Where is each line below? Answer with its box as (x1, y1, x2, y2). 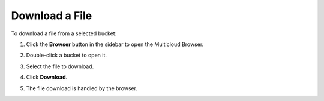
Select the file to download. (26, 63, 94, 70)
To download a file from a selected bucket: (11, 30, 117, 37)
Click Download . (26, 74, 68, 81)
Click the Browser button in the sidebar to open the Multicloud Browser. (26, 41, 204, 48)
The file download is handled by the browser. (26, 84, 138, 92)
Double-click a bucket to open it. (26, 51, 107, 59)
